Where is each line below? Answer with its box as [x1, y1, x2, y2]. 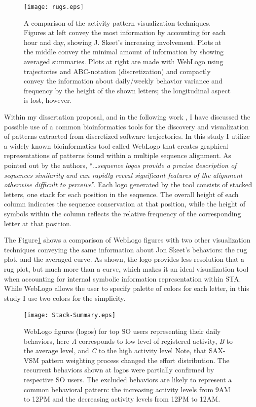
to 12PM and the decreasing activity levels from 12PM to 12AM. [24, 394, 220, 404]
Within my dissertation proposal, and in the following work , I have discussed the [4, 112, 251, 122]
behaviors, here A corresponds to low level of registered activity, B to [24, 335, 233, 346]
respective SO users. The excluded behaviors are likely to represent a [24, 374, 232, 384]
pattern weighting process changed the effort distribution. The [41, 355, 229, 365]
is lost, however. [24, 95, 72, 105]
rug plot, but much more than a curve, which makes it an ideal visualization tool [4, 263, 249, 274]
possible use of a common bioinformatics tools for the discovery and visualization [4, 121, 249, 131]
